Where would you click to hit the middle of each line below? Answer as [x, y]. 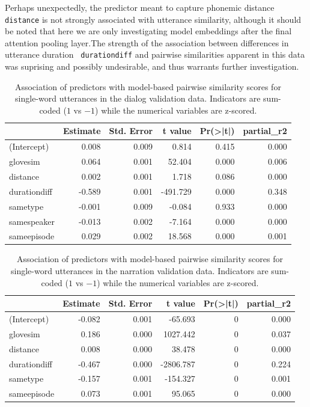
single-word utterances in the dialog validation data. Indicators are [138, 98]
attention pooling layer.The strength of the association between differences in [147, 42]
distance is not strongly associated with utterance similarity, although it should [153, 19]
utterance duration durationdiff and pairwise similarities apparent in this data [155, 54]
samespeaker [32, 221]
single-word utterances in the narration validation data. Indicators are [140, 271]
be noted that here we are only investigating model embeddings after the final [148, 31]
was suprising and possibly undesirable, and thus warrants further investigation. [152, 66]
